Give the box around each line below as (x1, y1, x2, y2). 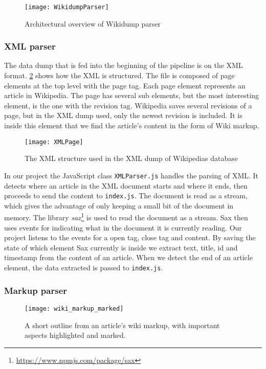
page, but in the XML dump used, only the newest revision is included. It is (4, 110, 242, 121)
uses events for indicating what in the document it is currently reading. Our (4, 222, 242, 233)
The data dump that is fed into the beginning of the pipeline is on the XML (4, 60, 243, 71)
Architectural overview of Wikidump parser (25, 18, 161, 29)
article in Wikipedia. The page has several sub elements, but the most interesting (4, 90, 259, 101)
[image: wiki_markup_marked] (25, 305, 124, 312)
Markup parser (4, 284, 68, 296)
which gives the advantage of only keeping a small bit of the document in (4, 200, 234, 211)
